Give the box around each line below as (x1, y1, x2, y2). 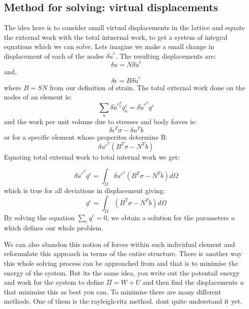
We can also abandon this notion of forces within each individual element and (4, 239, 235, 249)
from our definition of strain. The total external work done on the (50, 82, 246, 92)
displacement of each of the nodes (4, 50, 104, 61)
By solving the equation (4, 212, 75, 222)
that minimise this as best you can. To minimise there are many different (4, 286, 221, 296)
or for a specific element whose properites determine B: (4, 132, 167, 142)
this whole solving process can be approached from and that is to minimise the (4, 258, 238, 268)
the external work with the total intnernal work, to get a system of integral (4, 32, 228, 42)
